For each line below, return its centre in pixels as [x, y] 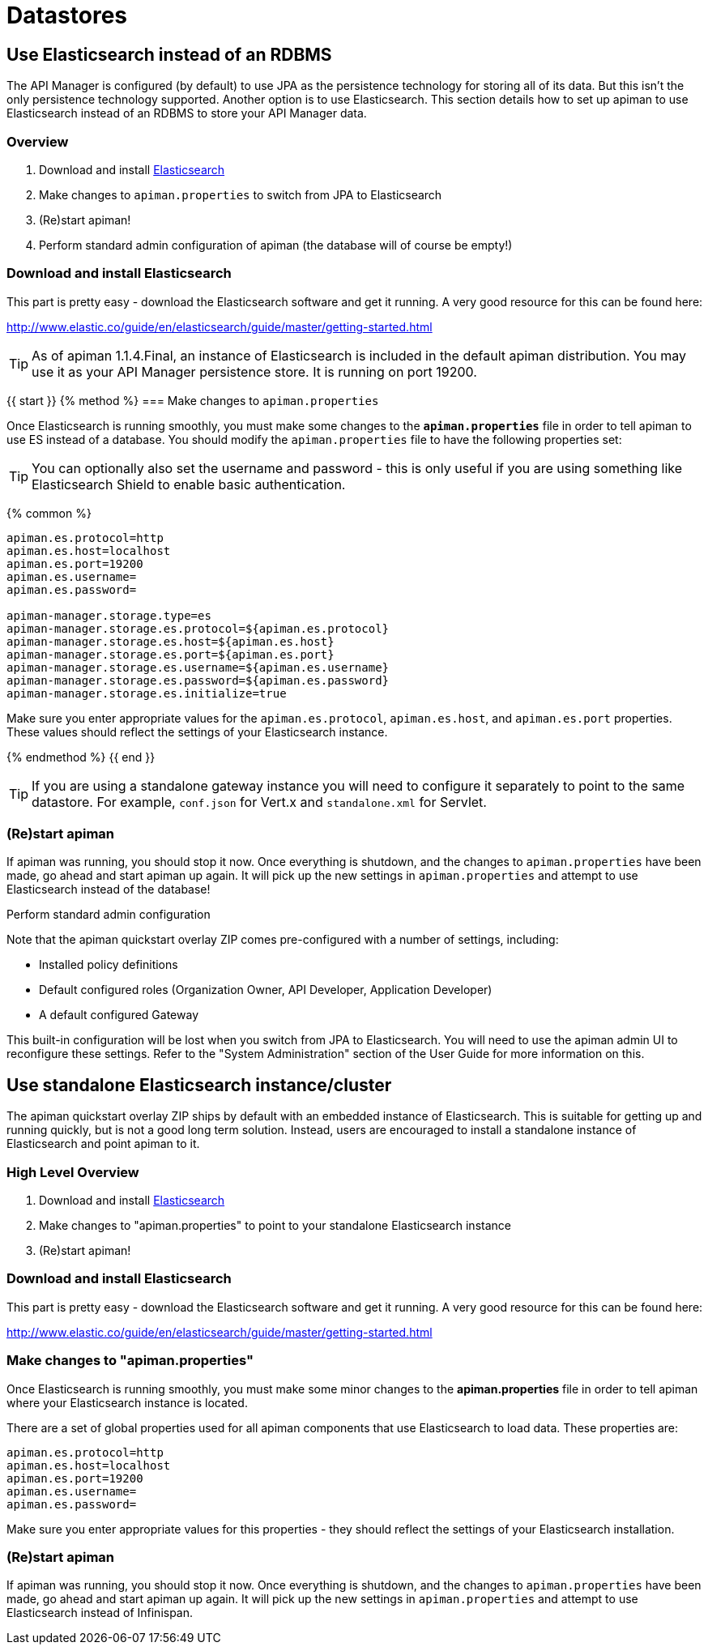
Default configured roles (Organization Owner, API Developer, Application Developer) [266, 990]
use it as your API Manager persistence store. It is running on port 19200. [254, 371]
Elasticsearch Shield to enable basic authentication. [189, 484]
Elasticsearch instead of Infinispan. [100, 1613]
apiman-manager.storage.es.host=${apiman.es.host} [171, 641]
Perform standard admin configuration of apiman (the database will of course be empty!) [276, 245]
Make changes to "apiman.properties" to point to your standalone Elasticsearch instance [275, 1226]
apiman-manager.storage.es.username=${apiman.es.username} [198, 667]
